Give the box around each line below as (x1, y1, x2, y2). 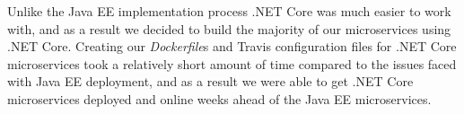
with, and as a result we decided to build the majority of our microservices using (7, 19, 451, 38)
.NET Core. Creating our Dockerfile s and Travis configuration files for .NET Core (7, 37, 457, 56)
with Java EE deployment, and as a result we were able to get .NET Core (7, 72, 414, 91)
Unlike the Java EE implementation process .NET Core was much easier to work (7, 2, 451, 20)
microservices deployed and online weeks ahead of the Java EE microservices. (7, 89, 432, 108)
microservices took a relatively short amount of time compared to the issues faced (7, 54, 457, 73)
